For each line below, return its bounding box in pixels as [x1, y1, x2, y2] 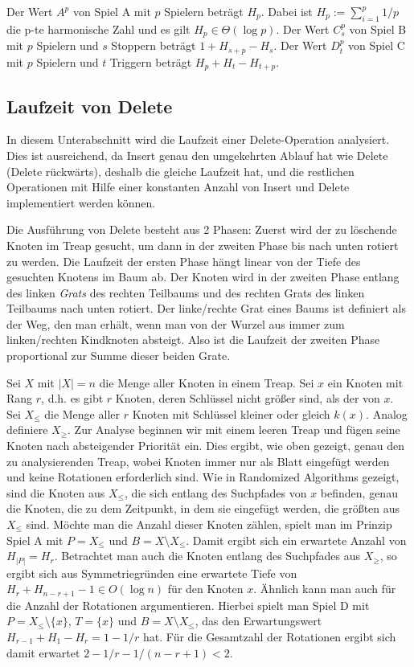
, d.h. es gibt [41, 390, 104, 407]
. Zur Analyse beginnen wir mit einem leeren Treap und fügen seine [68, 421, 400, 438]
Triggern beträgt [109, 53, 192, 70]
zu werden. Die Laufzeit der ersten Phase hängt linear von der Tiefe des [6, 252, 361, 269]
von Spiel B [349, 20, 407, 37]
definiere [6, 421, 48, 438]
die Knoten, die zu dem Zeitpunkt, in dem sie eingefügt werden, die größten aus [6, 500, 400, 517]
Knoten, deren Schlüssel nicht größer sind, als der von [115, 390, 380, 407]
